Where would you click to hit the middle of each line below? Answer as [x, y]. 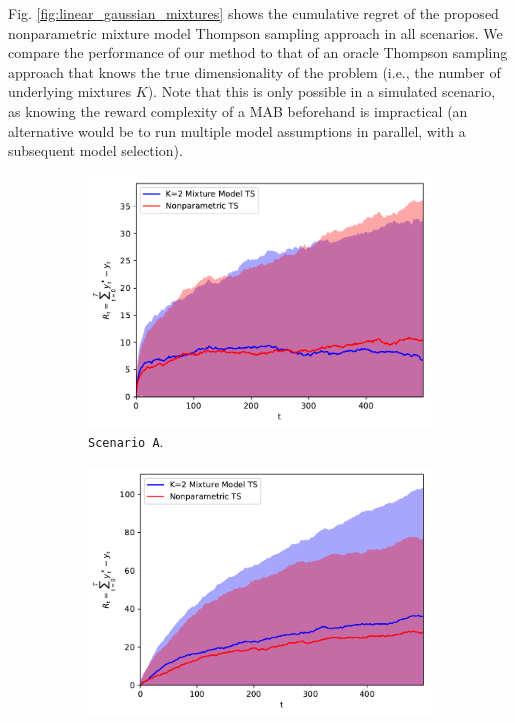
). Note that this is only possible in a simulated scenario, [321, 91]
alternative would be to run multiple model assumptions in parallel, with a [237, 130]
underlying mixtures [70, 91]
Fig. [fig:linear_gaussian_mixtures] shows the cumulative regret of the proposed [253, 13]
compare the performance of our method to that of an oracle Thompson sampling [258, 52]
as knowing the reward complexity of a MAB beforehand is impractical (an [238, 110]
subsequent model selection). [95, 150]
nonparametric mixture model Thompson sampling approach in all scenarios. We [255, 32]
